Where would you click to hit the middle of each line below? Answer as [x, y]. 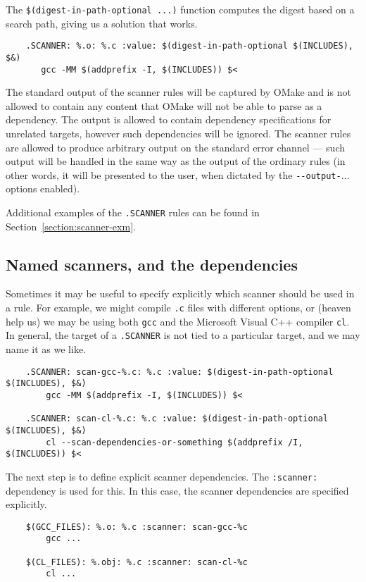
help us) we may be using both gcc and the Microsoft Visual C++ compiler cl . [178, 321]
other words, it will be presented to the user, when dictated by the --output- [173, 174]
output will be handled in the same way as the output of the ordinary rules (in [176, 161]
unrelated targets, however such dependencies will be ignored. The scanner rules [178, 133]
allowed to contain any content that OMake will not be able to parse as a [164, 105]
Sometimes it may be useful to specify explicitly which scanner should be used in [180, 293]
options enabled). [43, 188]
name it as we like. [46, 349]
